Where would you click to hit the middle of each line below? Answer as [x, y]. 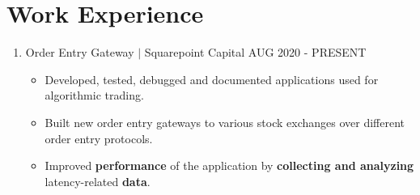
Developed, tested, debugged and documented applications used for [212, 79]
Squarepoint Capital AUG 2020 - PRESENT [255, 52]
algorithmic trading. [94, 95]
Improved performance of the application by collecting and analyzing [229, 165]
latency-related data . [98, 181]
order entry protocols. [99, 138]
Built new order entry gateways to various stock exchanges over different [225, 122]
